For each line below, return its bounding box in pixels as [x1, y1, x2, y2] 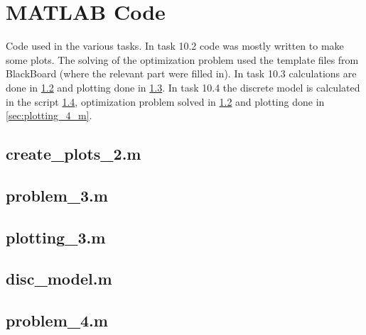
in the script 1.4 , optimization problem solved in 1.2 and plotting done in [6, 94, 325, 109]
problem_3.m [6, 184, 108, 206]
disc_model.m [6, 268, 112, 290]
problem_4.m [6, 309, 108, 331]
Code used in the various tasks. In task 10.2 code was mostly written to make [6, 38, 344, 53]
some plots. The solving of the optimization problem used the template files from [6, 52, 359, 67]
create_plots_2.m [6, 143, 141, 165]
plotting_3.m [6, 226, 106, 248]
